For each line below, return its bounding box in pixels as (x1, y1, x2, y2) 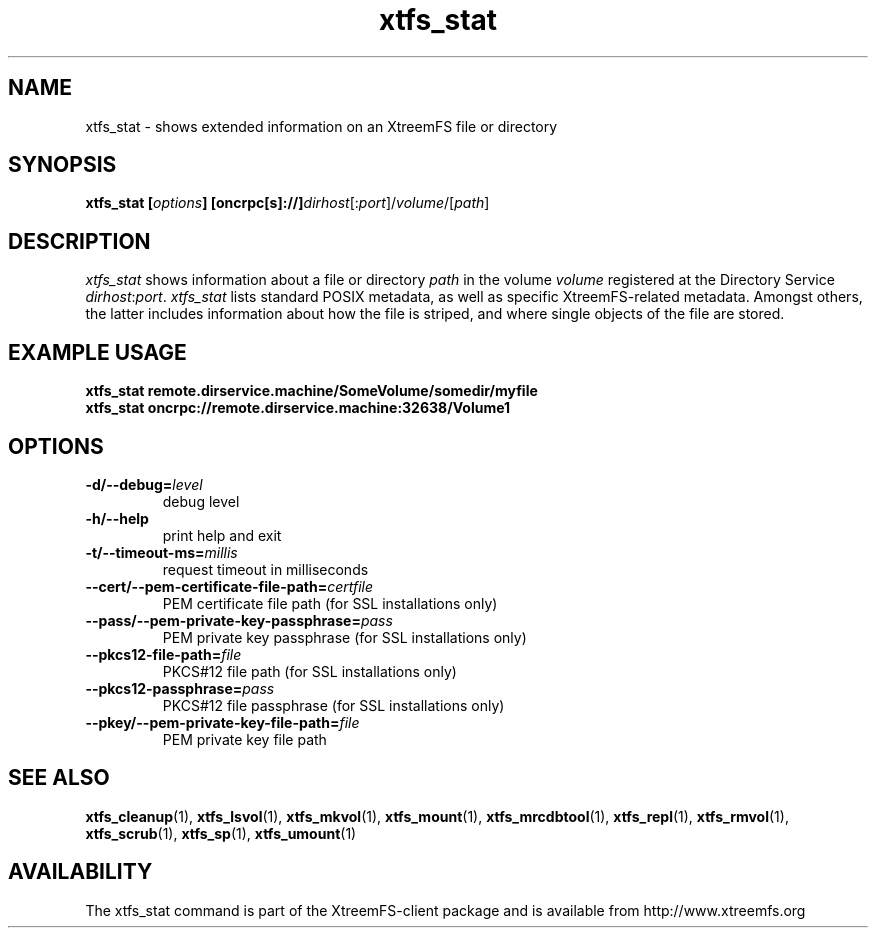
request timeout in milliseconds (162, 560, 369, 578)
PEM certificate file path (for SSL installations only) (162, 594, 498, 612)
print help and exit (162, 526, 282, 544)
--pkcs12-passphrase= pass (85, 679, 275, 697)
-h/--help (85, 509, 149, 527)
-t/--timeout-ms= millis (85, 543, 238, 561)
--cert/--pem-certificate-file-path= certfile (85, 577, 374, 595)
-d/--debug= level (85, 475, 203, 493)
